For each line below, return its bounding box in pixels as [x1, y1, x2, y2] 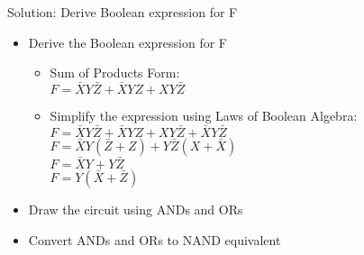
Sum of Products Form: [50, 63, 180, 82]
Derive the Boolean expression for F [28, 32, 227, 51]
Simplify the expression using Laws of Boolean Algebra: [50, 106, 358, 124]
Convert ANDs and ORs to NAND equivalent [28, 230, 281, 249]
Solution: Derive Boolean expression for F [7, 3, 238, 21]
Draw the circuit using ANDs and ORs [28, 200, 243, 219]
